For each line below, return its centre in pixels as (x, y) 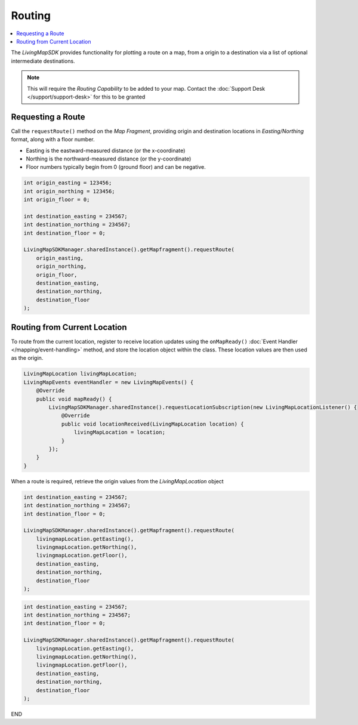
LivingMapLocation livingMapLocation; (80, 374)
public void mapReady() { (74, 399)
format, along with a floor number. (53, 140)
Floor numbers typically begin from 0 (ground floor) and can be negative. (116, 167)
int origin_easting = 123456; (68, 183)
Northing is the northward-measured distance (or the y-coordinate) (109, 159)
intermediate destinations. (43, 61)
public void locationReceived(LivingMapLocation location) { (152, 424)
